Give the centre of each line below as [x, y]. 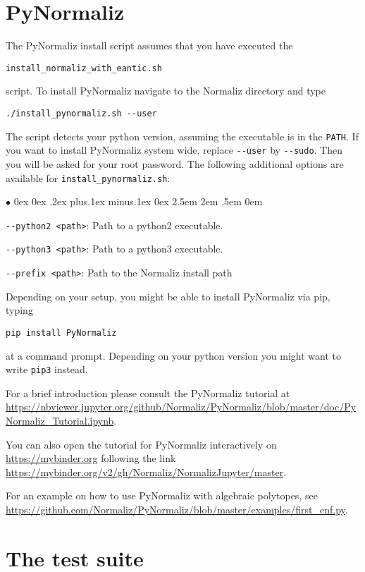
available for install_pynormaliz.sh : [88, 177]
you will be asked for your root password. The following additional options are [175, 163]
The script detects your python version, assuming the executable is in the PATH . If [182, 136]
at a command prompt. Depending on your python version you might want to [174, 355]
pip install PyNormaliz [61, 333]
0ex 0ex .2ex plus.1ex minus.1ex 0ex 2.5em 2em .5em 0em [138, 201]
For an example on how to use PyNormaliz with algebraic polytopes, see [162, 495]
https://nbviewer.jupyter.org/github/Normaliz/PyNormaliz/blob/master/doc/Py [181, 407]
